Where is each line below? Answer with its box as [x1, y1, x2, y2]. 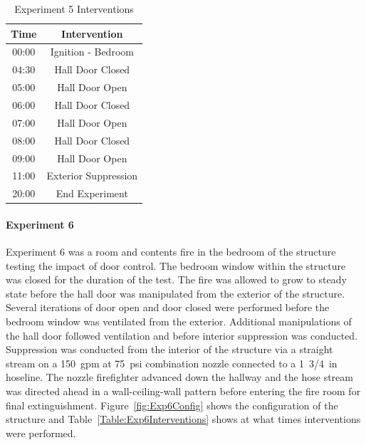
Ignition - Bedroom [50, 44, 134, 59]
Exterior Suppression [46, 168, 138, 183]
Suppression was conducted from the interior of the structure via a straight [6, 342, 333, 357]
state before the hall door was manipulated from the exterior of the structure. [6, 286, 345, 300]
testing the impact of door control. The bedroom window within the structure [6, 258, 346, 273]
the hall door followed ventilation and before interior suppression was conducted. [6, 328, 358, 342]
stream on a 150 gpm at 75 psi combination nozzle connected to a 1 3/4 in [6, 355, 338, 370]
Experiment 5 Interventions [14, 1, 134, 16]
